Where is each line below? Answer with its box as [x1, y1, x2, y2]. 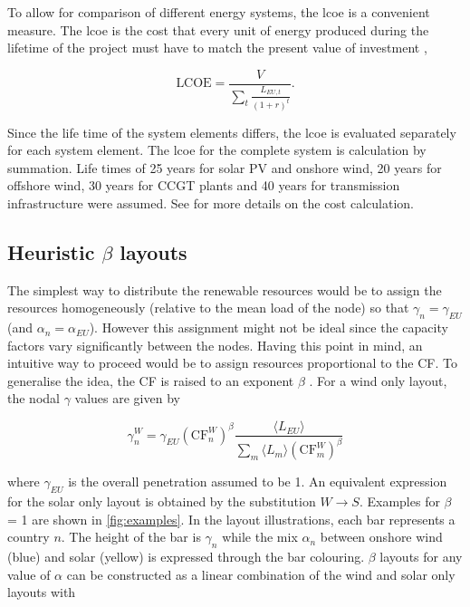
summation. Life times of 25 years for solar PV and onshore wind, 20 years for [7, 158, 442, 177]
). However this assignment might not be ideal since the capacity [89, 318, 448, 337]
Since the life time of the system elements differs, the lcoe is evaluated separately [7, 122, 456, 141]
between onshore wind [320, 527, 443, 546]
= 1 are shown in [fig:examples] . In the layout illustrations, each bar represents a [7, 509, 456, 528]
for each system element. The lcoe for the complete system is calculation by [7, 140, 427, 159]
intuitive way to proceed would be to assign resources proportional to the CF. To [7, 353, 457, 372]
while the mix [222, 527, 298, 546]
